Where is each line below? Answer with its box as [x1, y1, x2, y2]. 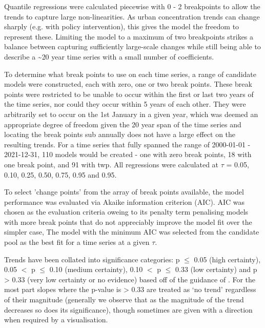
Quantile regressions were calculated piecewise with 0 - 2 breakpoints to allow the [4, 1, 260, 11]
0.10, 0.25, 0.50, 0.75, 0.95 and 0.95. [4, 169, 117, 180]
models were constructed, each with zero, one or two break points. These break [4, 79, 252, 89]
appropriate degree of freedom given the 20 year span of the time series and [4, 119, 241, 129]
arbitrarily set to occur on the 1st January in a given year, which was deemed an [4, 108, 258, 119]
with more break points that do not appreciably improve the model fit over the [4, 216, 252, 227]
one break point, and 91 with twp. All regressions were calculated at [4, 159, 219, 169]
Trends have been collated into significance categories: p [4, 254, 180, 264]
